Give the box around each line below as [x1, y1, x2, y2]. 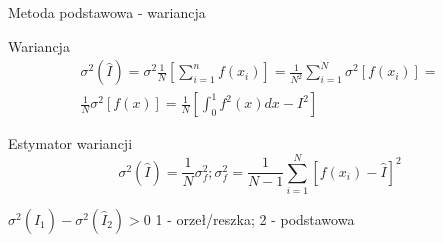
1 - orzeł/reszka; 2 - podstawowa [155, 208, 355, 229]
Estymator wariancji [8, 133, 133, 154]
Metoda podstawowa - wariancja [8, 2, 206, 22]
